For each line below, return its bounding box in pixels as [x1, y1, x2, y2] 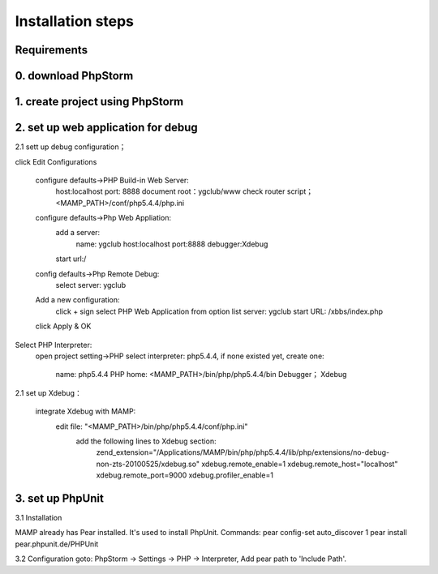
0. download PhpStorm [15, 69, 134, 83]
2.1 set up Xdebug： [15, 388, 83, 397]
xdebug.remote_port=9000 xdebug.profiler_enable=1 [96, 470, 273, 480]
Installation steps [15, 12, 134, 30]
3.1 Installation [15, 513, 62, 522]
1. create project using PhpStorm [15, 95, 184, 109]
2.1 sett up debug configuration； [15, 142, 127, 152]
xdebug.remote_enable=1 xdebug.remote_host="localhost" [201, 459, 398, 469]
